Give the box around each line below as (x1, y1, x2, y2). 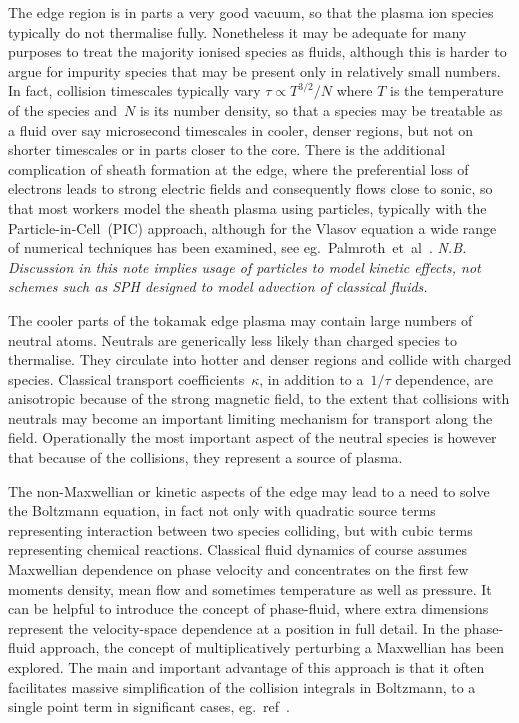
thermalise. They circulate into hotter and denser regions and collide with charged (8, 349, 512, 370)
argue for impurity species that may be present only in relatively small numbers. (8, 60, 501, 81)
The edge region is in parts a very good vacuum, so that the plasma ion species (8, 2, 494, 22)
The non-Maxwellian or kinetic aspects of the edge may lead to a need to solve (8, 480, 490, 501)
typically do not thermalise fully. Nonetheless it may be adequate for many (8, 21, 467, 42)
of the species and (8, 99, 118, 120)
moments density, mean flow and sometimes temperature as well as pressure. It (8, 578, 492, 599)
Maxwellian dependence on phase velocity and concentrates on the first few (8, 559, 469, 580)
